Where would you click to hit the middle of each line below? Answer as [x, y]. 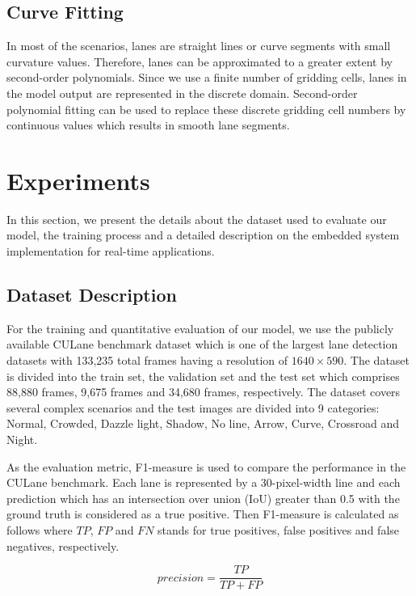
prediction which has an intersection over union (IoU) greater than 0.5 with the [203, 498]
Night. [22, 440]
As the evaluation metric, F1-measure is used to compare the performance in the [206, 466]
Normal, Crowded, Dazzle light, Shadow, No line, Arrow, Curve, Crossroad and [203, 423]
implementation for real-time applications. [111, 251]
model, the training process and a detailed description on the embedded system [203, 235]
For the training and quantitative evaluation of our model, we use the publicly [200, 328]
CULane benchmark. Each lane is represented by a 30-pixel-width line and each [204, 482]
